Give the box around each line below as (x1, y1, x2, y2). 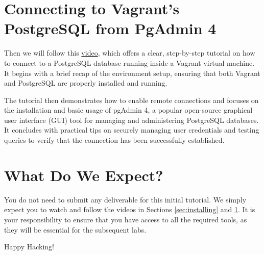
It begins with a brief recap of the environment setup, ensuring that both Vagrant (4, 67, 260, 78)
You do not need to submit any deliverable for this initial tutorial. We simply (4, 194, 247, 205)
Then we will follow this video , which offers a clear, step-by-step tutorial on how (4, 47, 255, 58)
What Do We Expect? (4, 164, 163, 185)
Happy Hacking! (4, 241, 55, 252)
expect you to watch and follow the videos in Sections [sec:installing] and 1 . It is (4, 204, 255, 215)
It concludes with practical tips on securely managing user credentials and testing (4, 124, 259, 135)
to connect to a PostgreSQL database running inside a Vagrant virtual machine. (4, 57, 255, 68)
